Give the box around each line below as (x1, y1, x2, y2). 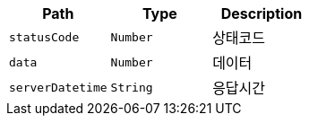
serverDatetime (9, 80, 107, 94)
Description (220, 4, 303, 22)
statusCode (9, 30, 80, 44)
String (110, 80, 153, 94)
